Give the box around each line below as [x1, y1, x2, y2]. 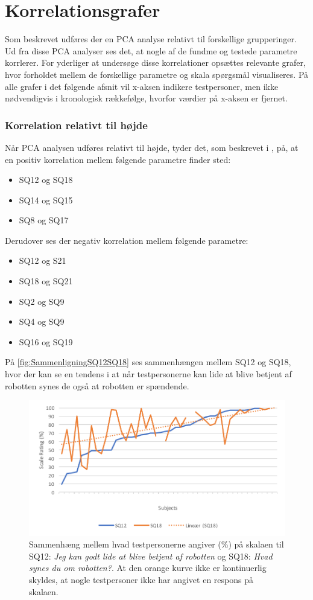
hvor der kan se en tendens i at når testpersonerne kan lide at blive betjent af [5, 368, 292, 380]
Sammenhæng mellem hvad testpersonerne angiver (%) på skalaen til [29, 538, 284, 551]
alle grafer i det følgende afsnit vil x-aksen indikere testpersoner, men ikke [5, 80, 279, 92]
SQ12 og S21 [19, 254, 66, 267]
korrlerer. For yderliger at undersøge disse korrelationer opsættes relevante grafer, [5, 56, 306, 69]
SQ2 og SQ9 [19, 295, 65, 307]
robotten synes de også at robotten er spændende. [5, 379, 189, 392]
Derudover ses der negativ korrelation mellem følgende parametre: [5, 234, 248, 246]
